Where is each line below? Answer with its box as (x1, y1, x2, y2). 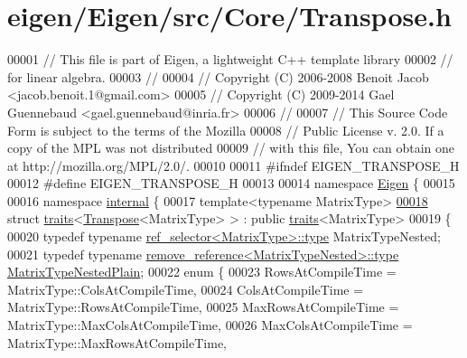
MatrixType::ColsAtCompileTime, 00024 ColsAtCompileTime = (7, 279, 364, 298)
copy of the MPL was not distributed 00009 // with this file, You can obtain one (7, 138, 454, 157)
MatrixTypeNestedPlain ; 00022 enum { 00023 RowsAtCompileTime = (7, 262, 397, 281)
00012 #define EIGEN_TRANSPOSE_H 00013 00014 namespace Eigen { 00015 (7, 174, 455, 193)
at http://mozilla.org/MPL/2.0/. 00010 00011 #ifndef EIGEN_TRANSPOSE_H (7, 155, 460, 174)
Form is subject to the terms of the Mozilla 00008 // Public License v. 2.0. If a (7, 120, 444, 139)
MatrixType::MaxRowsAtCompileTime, (7, 333, 227, 352)
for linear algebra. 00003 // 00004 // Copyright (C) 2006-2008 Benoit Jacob (7, 67, 429, 86)
